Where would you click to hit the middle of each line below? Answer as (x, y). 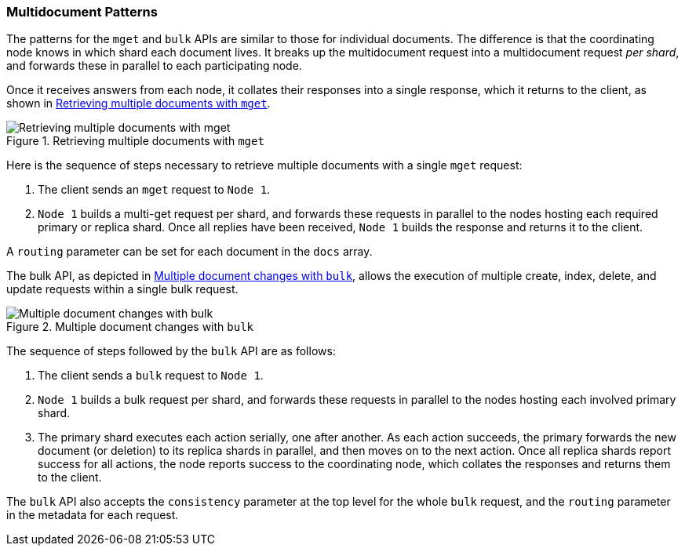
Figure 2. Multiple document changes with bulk (130, 327)
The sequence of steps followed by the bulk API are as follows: (171, 351)
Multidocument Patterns (82, 12)
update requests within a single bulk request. (122, 289)
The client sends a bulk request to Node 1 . (151, 376)
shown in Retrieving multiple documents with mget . (138, 103)
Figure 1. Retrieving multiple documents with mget (135, 141)
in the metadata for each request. (93, 515)
